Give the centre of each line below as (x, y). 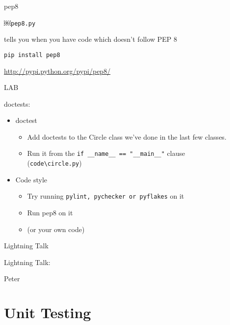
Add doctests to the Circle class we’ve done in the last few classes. (127, 136)
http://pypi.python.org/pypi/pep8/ (57, 71)
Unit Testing (48, 312)
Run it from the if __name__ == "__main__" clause (106, 153)
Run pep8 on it (50, 213)
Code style (31, 179)
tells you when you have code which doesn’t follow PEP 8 (91, 39)
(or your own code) (56, 229)
